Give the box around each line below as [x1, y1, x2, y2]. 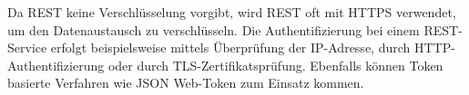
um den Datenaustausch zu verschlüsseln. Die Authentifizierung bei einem [7, 20, 420, 39]
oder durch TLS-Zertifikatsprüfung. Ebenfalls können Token [107, 55, 444, 74]
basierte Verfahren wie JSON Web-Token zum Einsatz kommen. [7, 73, 364, 92]
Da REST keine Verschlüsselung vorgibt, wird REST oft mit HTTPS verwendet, [7, 3, 456, 21]
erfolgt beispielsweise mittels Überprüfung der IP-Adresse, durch [50, 38, 411, 57]
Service [7, 38, 47, 57]
